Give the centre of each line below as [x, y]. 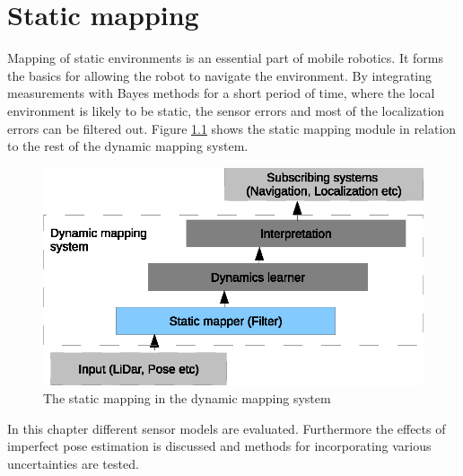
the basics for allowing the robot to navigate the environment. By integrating [220, 75]
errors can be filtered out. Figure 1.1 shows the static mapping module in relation [232, 128]
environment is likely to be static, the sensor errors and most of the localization [226, 110]
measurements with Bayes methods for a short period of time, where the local [221, 93]
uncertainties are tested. [73, 463]
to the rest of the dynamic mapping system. [128, 146]
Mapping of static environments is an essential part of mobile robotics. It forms [226, 58]
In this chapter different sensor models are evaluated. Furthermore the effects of [227, 428]
